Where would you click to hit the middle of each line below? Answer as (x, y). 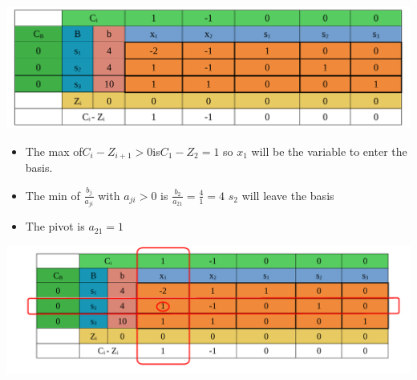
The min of (53, 195)
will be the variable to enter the (329, 151)
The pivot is (55, 226)
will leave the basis (288, 195)
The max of (54, 151)
